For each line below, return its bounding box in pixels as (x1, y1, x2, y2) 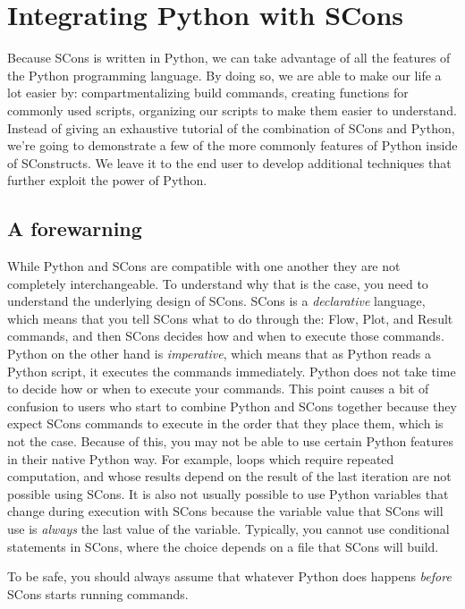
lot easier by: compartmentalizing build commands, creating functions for (7, 83, 409, 102)
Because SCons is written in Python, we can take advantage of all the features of (7, 48, 451, 67)
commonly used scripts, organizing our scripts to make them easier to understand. (7, 100, 457, 119)
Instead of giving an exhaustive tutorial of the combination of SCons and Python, (7, 118, 455, 137)
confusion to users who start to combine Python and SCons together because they (7, 396, 457, 415)
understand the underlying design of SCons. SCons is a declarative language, (7, 292, 426, 310)
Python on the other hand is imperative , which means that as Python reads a (7, 344, 431, 363)
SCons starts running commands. (7, 584, 189, 603)
